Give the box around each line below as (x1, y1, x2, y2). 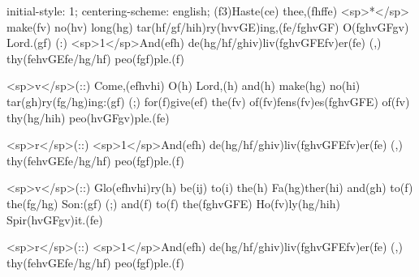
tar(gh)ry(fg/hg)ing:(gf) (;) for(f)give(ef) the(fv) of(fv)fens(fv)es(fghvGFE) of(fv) (6, 92, 410, 109)
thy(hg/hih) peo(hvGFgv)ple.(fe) (6, 109, 170, 126)
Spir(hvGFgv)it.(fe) (6, 211, 103, 228)
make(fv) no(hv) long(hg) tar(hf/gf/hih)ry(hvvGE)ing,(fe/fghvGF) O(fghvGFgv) (6, 18, 409, 35)
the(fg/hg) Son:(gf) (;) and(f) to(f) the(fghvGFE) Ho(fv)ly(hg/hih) (6, 194, 340, 211)
